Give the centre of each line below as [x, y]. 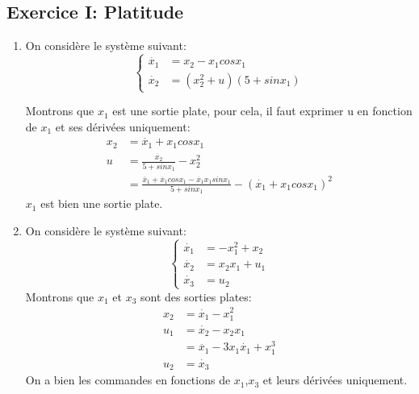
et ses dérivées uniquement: [123, 126]
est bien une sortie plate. [102, 203]
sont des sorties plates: [196, 296]
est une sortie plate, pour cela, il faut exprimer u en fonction [262, 111]
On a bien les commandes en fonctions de [128, 380]
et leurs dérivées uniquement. [335, 380]
